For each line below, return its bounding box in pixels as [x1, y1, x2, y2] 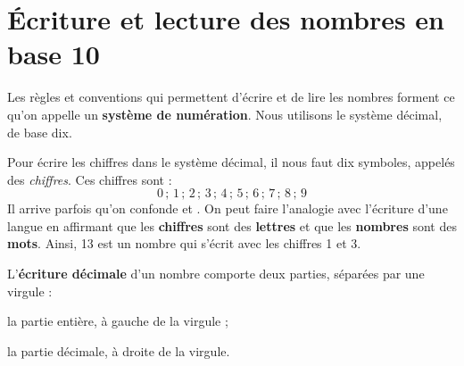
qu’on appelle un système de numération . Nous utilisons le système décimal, [7, 104, 443, 123]
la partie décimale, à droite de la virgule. [7, 341, 230, 360]
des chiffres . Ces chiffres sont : [7, 170, 172, 188]
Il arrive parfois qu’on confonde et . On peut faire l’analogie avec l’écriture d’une [7, 199, 448, 218]
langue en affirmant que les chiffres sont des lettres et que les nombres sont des [7, 216, 457, 235]
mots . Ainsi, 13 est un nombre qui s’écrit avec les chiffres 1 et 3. [7, 234, 361, 253]
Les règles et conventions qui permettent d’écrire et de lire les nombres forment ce [7, 87, 455, 106]
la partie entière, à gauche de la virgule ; [7, 312, 228, 330]
